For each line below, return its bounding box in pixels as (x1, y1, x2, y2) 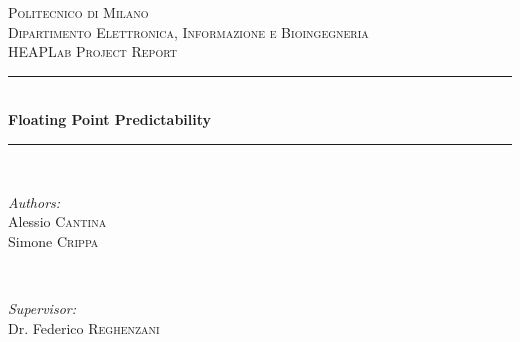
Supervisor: (8, 297, 76, 318)
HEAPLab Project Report (8, 41, 177, 62)
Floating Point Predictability (8, 109, 212, 130)
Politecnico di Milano (8, 2, 149, 22)
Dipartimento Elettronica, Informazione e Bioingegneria (8, 21, 369, 42)
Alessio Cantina (8, 211, 107, 232)
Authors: (8, 191, 61, 212)
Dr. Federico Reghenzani (8, 317, 160, 338)
